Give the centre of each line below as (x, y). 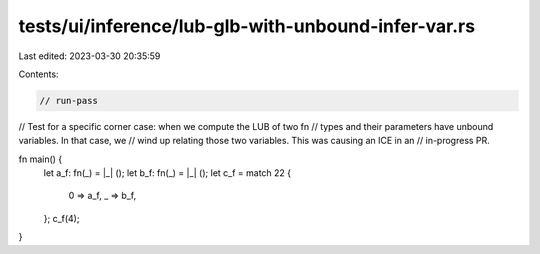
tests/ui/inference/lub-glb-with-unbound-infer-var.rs (246, 26)
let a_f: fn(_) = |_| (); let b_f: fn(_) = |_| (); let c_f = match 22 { (167, 173)
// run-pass (69, 100)
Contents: (38, 74)
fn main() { (40, 159)
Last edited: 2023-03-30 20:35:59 (89, 56)
